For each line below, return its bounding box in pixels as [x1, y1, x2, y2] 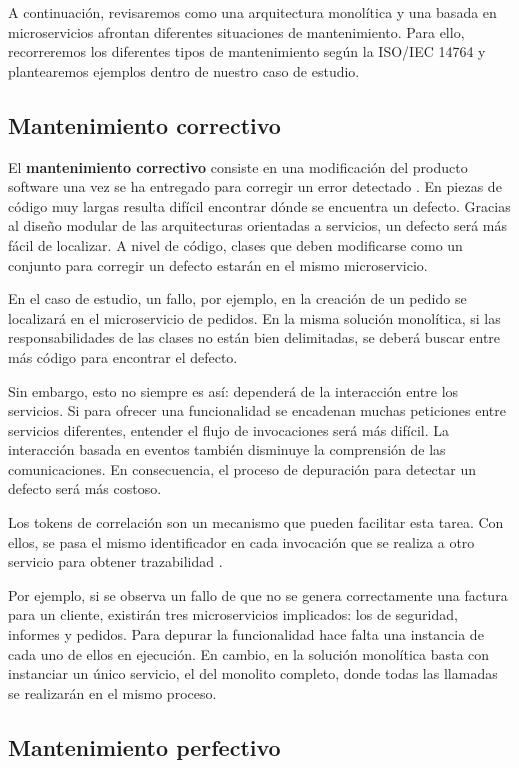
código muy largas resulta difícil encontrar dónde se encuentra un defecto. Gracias [8, 195, 511, 216]
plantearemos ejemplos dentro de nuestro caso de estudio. [8, 60, 360, 81]
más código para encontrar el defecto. [8, 346, 238, 367]
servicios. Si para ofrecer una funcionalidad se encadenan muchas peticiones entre [8, 400, 506, 421]
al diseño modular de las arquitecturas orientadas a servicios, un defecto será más [8, 215, 507, 236]
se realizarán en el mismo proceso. [8, 682, 217, 703]
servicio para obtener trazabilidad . [8, 551, 223, 572]
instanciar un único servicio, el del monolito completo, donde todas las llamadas [8, 663, 498, 684]
